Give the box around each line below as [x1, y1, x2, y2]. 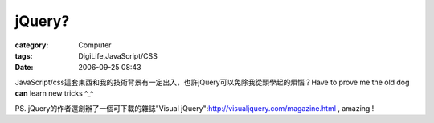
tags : [14, 51, 33, 60]
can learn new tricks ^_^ [14, 88, 94, 98]
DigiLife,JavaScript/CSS [78, 51, 158, 60]
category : [14, 40, 49, 50]
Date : [14, 63, 34, 72]
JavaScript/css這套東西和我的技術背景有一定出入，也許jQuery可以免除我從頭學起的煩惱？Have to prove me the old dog [14, 77, 410, 87]
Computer [78, 40, 112, 50]
